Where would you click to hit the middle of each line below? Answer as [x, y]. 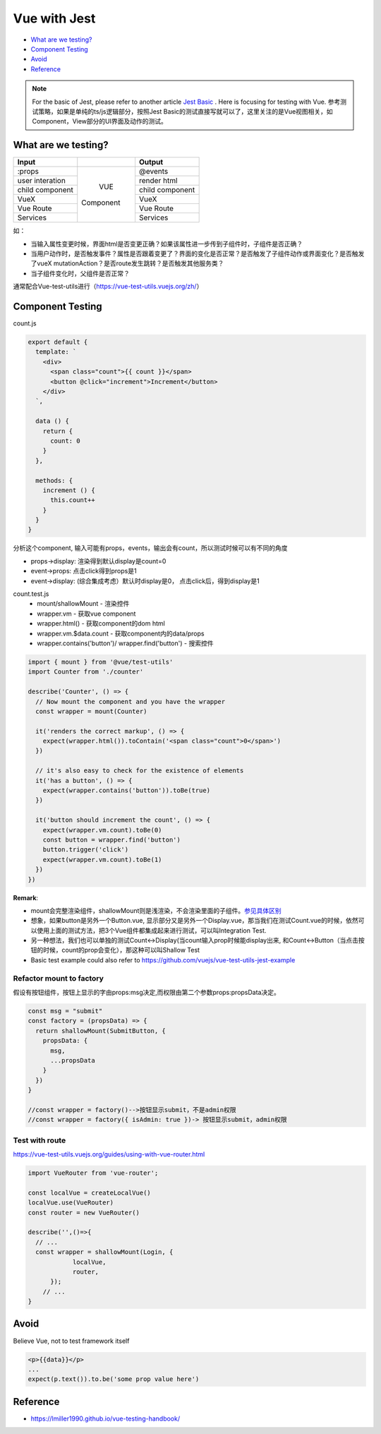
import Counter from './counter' [86, 672]
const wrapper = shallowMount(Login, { [104, 1252]
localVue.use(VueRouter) [71, 1203]
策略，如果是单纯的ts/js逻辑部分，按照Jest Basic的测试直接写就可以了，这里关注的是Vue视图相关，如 [185, 111]
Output [151, 162]
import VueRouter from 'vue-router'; [93, 1173]
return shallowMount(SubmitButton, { [101, 1030]
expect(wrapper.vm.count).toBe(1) [102, 859]
